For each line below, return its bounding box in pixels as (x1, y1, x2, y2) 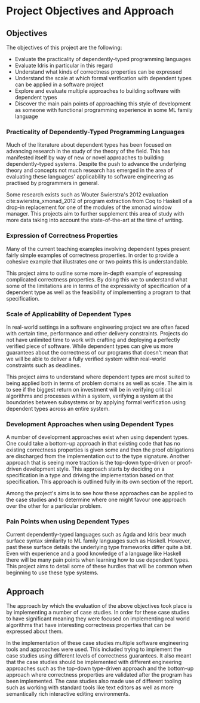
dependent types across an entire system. (6, 405, 110, 412)
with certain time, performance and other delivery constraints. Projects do (6, 329, 188, 337)
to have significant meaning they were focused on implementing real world (6, 615, 190, 622)
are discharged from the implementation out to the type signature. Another (6, 453, 190, 460)
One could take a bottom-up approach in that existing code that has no (6, 440, 181, 447)
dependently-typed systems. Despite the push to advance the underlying (6, 160, 186, 168)
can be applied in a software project (14, 81, 104, 88)
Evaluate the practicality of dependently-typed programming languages (14, 56, 191, 62)
